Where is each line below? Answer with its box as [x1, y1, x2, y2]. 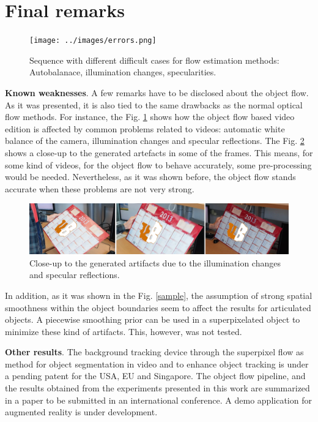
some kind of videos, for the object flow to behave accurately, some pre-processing [5, 158, 312, 171]
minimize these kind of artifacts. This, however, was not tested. [5, 325, 242, 337]
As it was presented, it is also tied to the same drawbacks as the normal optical [5, 98, 303, 111]
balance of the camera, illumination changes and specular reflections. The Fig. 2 [5, 134, 305, 147]
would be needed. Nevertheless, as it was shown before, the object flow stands [5, 170, 296, 183]
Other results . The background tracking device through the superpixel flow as [5, 345, 304, 358]
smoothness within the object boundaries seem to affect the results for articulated [5, 301, 311, 314]
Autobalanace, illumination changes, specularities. [29, 66, 216, 78]
